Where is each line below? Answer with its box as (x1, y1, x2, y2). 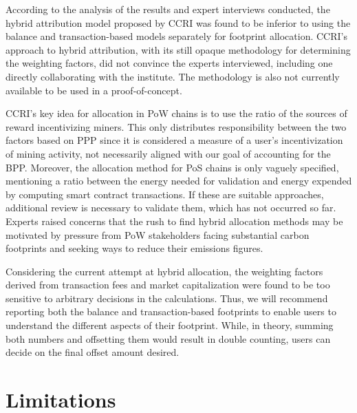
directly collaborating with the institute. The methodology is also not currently (6, 69, 340, 83)
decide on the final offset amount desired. (6, 345, 180, 359)
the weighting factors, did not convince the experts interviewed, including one (6, 56, 333, 70)
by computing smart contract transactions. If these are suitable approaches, (6, 187, 324, 201)
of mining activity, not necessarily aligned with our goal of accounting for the (6, 146, 331, 160)
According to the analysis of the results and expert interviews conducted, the (6, 2, 330, 16)
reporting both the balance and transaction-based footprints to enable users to (6, 304, 336, 319)
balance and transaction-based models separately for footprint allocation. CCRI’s (6, 29, 347, 43)
